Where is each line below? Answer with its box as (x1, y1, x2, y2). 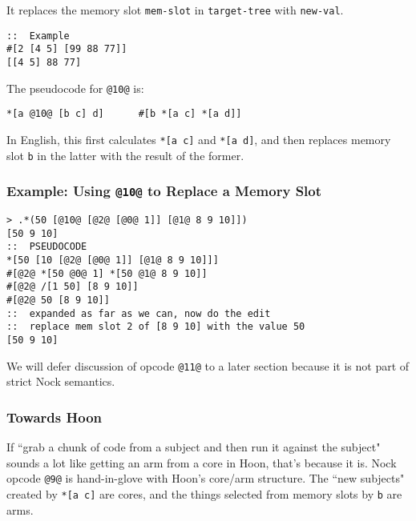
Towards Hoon (6, 407, 103, 427)
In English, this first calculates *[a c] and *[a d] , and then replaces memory (6, 130, 391, 147)
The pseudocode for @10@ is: (6, 79, 144, 96)
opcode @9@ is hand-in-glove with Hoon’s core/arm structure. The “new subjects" (6, 470, 405, 487)
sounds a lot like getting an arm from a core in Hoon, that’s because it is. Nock (6, 454, 397, 471)
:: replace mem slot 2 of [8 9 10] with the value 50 (6, 321, 305, 333)
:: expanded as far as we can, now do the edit (6, 307, 271, 319)
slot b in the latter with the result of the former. (6, 146, 244, 163)
